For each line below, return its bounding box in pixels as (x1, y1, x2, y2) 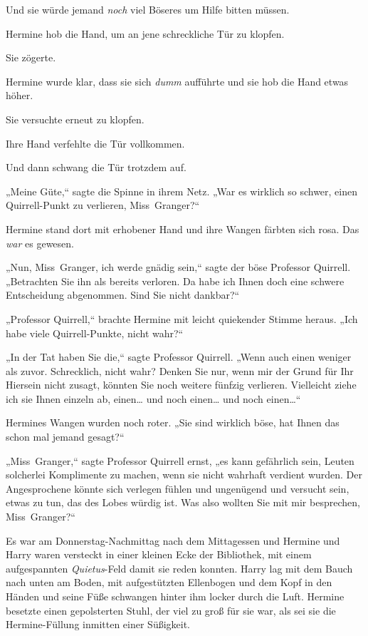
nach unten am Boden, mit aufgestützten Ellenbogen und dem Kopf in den (6, 575, 332, 590)
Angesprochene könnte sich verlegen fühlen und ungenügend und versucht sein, (6, 481, 349, 496)
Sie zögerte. (6, 50, 56, 65)
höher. (6, 88, 33, 103)
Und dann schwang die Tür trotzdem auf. (6, 160, 186, 175)
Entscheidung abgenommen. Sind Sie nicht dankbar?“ (6, 287, 240, 302)
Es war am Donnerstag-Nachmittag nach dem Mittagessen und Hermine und (6, 533, 340, 548)
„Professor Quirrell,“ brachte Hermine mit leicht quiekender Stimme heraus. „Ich (6, 311, 358, 326)
